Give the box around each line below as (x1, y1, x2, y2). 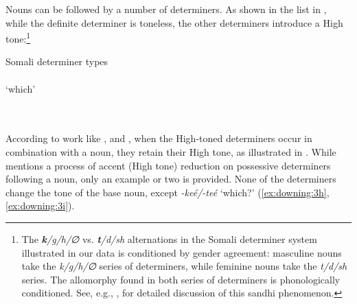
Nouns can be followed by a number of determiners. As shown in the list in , (5, 2, 327, 16)
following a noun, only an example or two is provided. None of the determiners (5, 172, 336, 186)
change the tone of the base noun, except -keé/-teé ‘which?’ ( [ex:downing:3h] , (5, 185, 330, 199)
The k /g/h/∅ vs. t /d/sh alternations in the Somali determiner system (21, 231, 317, 246)
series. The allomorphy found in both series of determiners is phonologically (21, 272, 341, 286)
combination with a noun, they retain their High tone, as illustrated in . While (5, 145, 336, 159)
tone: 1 (5, 30, 31, 45)
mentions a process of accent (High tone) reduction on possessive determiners (5, 158, 331, 172)
